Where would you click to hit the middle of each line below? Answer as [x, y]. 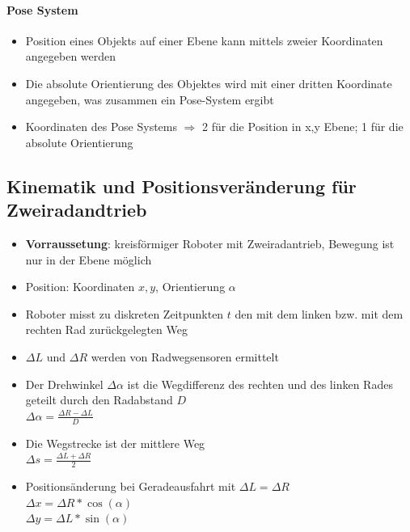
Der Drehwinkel [64, 384]
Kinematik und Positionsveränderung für [182, 186]
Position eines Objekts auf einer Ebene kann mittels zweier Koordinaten [204, 40]
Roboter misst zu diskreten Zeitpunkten [125, 313]
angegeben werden [71, 56]
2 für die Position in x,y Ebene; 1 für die [303, 127]
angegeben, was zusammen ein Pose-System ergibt [150, 99]
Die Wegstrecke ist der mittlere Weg [115, 443]
